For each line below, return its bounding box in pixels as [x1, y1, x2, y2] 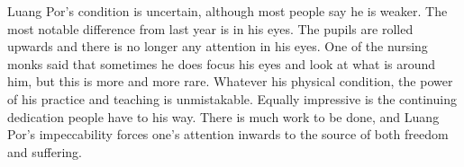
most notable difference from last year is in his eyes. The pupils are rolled [7, 19, 414, 38]
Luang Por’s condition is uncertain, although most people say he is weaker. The [7, 2, 448, 20]
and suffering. [7, 142, 82, 161]
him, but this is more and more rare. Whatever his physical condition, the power [7, 72, 453, 91]
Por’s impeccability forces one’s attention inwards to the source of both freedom [7, 125, 449, 144]
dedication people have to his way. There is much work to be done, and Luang [7, 107, 440, 126]
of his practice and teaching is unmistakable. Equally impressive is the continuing [7, 89, 457, 108]
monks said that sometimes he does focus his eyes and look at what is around [7, 54, 436, 73]
